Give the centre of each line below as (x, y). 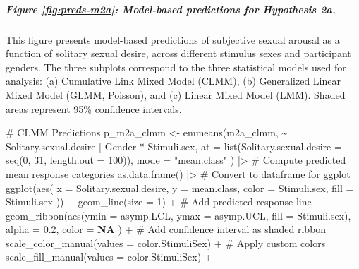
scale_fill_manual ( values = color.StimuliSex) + (109, 257)
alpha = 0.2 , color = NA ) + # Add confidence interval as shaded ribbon (166, 229)
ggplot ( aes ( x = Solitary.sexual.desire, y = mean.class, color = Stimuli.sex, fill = (180, 187)
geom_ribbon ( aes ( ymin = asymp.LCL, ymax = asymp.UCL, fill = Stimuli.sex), (178, 215)
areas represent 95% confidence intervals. (94, 108)
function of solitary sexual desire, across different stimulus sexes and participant (178, 53)
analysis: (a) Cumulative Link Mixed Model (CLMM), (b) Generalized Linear (174, 81)
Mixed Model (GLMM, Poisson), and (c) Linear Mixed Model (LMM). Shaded (176, 94)
